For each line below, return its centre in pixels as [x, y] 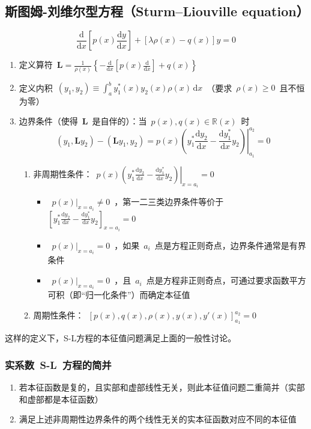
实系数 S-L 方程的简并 [58, 364]
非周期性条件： [63, 173]
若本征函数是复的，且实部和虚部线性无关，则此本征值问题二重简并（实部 [162, 387]
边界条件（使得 [48, 121]
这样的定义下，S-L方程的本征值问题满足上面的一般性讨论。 [121, 338]
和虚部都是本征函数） [61, 399]
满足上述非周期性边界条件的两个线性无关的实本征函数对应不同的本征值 [158, 419]
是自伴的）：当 [119, 121]
